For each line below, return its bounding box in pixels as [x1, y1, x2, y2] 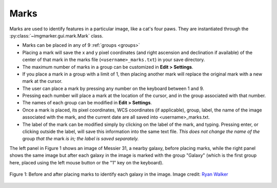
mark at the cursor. [22, 78, 63, 84]
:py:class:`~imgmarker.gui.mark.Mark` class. [9, 32, 104, 39]
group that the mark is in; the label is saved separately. [22, 136, 139, 142]
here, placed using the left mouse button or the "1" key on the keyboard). [9, 159, 164, 165]
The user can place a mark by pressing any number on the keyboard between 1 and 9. [22, 85, 205, 91]
